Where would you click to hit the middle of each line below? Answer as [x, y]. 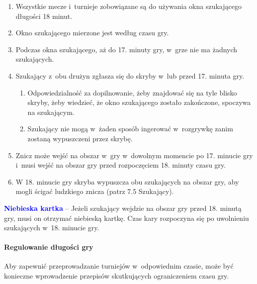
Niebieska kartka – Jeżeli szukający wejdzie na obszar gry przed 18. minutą [123, 208]
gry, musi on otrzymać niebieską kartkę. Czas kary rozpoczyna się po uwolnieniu [127, 218]
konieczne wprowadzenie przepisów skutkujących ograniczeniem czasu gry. [117, 276]
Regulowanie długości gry [49, 247]
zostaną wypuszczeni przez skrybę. [80, 138]
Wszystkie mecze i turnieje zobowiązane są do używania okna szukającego [128, 6]
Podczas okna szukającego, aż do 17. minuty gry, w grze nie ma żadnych [127, 49]
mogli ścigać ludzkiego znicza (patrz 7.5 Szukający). [95, 191]
